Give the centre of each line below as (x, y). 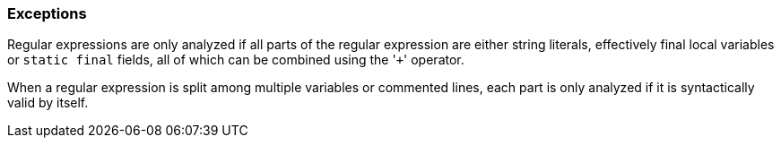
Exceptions (47, 13)
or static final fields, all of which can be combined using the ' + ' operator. (236, 60)
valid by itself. (48, 103)
